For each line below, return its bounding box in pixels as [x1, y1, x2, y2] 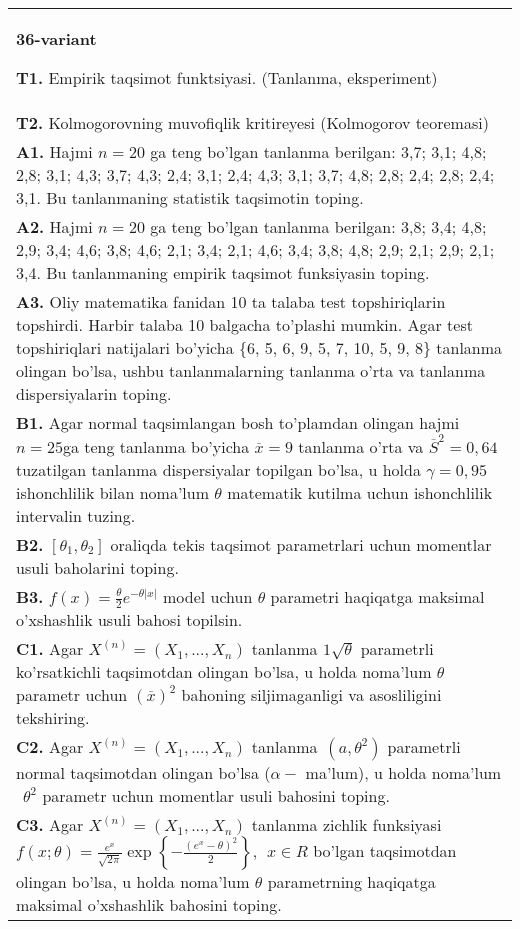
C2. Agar [16, 735, 84, 759]
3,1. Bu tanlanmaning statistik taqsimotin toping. [16, 186, 364, 209]
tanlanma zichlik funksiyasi [251, 813, 442, 837]
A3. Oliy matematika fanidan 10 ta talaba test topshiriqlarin [16, 290, 446, 313]
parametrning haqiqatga [267, 870, 436, 894]
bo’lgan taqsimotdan [313, 839, 457, 863]
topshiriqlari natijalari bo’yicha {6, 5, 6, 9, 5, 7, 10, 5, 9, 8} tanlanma [16, 336, 503, 359]
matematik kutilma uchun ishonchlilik [227, 480, 493, 504]
